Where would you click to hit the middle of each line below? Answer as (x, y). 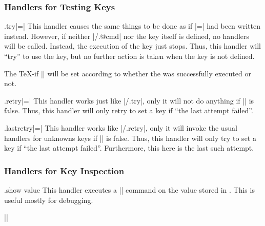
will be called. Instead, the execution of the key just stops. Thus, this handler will (133, 46)
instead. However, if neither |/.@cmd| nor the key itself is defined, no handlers (127, 36)
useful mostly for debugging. (49, 200)
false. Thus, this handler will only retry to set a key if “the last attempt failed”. (129, 110)
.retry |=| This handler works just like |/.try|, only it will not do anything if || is (129, 100)
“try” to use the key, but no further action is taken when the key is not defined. (129, 56)
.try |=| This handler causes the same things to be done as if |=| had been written (132, 26)
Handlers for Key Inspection (64, 170)
